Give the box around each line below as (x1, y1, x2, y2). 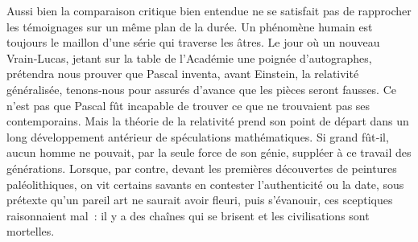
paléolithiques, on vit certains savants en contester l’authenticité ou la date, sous (6, 175, 404, 192)
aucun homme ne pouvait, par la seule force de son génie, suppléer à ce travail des (6, 144, 412, 161)
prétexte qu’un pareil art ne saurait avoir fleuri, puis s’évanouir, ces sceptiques (6, 191, 393, 208)
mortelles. (6, 223, 55, 240)
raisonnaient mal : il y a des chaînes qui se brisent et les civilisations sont (6, 207, 370, 224)
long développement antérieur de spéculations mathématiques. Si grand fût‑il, (6, 128, 389, 145)
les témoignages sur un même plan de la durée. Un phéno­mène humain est (6, 18, 373, 35)
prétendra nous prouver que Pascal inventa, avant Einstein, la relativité (6, 65, 359, 82)
